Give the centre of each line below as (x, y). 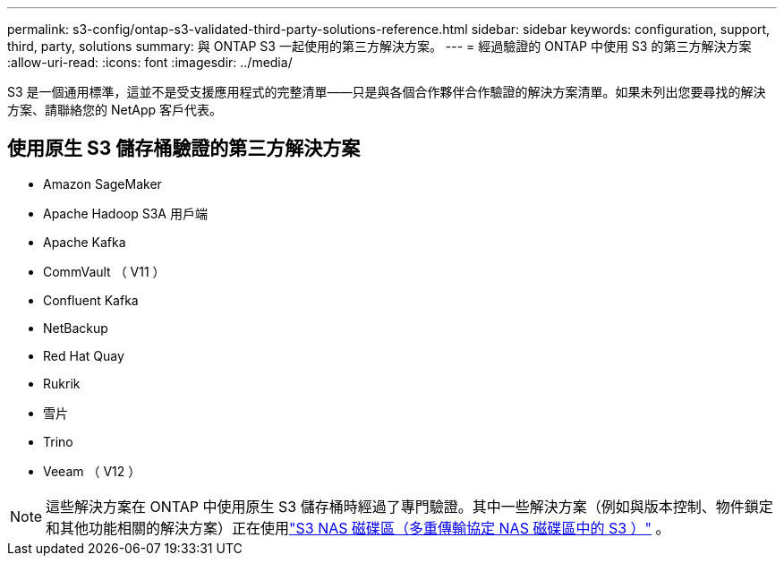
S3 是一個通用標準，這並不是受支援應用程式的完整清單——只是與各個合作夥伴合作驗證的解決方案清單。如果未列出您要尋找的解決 (387, 92)
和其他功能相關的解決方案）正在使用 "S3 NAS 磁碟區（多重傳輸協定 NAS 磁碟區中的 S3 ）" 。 (358, 528)
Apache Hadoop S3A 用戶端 (125, 213)
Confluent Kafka (91, 300)
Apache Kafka (85, 242)
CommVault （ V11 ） (104, 271)
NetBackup (76, 328)
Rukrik (62, 383)
